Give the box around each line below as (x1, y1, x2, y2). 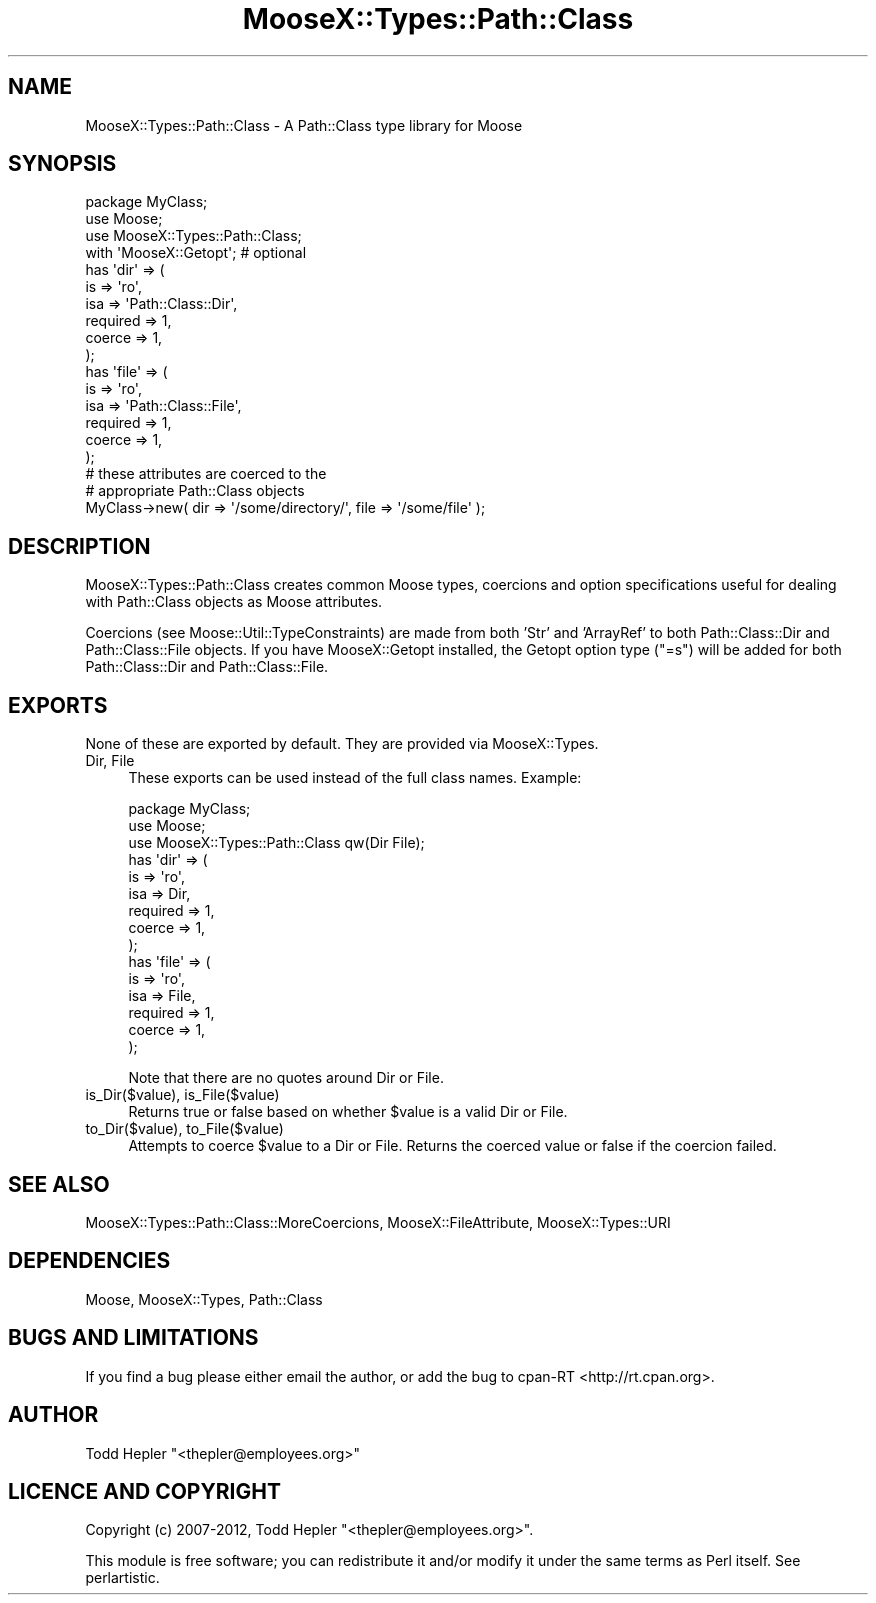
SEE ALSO (8, 1171, 110, 1197)
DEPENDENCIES (8, 1248, 171, 1274)
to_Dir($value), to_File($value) (85, 1120, 284, 1138)
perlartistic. (85, 1569, 160, 1587)
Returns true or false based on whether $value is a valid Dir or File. (128, 1103, 568, 1121)
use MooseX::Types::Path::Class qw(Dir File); (128, 834, 425, 852)
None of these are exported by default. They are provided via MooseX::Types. (85, 735, 599, 753)
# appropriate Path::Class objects (85, 482, 305, 500)
